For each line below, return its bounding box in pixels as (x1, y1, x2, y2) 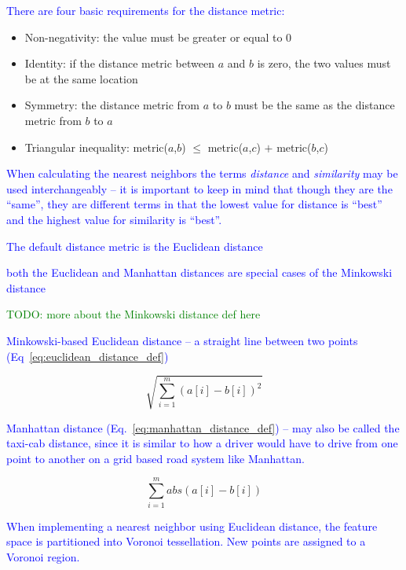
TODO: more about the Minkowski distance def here (6, 306, 261, 322)
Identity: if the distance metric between (24, 55, 215, 72)
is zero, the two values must (257, 55, 391, 72)
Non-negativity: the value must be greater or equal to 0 (24, 28, 292, 45)
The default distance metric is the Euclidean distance (6, 237, 263, 254)
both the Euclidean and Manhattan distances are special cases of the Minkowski (6, 264, 393, 281)
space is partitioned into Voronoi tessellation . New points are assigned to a (6, 533, 366, 550)
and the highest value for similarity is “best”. (6, 211, 222, 227)
